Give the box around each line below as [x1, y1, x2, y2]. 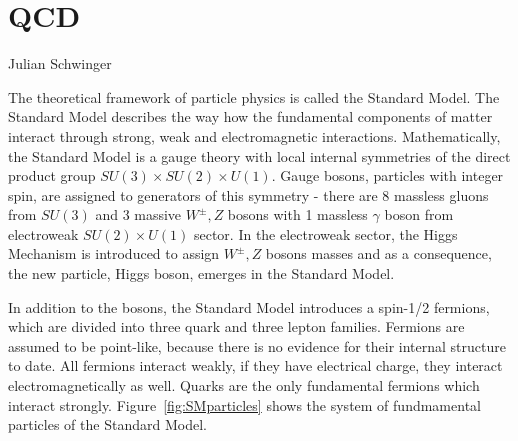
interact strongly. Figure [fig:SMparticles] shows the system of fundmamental [8, 394, 481, 415]
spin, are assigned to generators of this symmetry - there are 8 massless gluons [8, 184, 489, 205]
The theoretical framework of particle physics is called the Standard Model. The [8, 86, 500, 107]
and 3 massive [95, 204, 182, 225]
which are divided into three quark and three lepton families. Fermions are [8, 316, 465, 337]
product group [8, 165, 96, 186]
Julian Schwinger [8, 53, 112, 74]
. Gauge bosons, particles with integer [271, 165, 504, 186]
